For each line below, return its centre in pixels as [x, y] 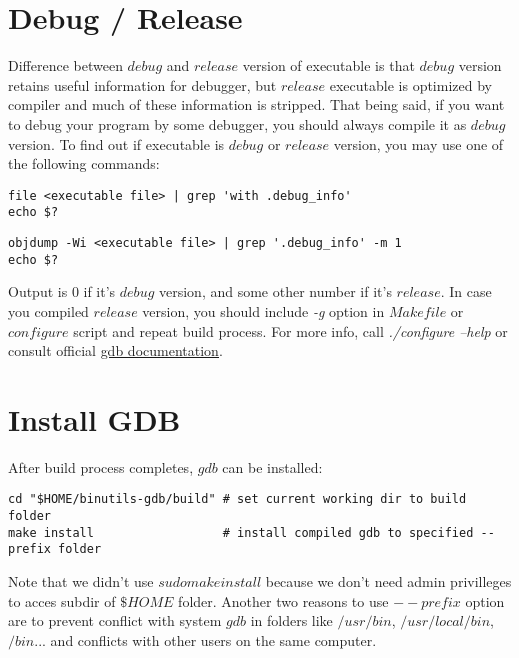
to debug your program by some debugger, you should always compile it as [237, 123]
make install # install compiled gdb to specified [241, 532]
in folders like [291, 620]
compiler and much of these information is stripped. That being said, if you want [256, 104]
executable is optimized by [410, 84]
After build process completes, [101, 466]
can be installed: [272, 466]
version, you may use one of [418, 143]
